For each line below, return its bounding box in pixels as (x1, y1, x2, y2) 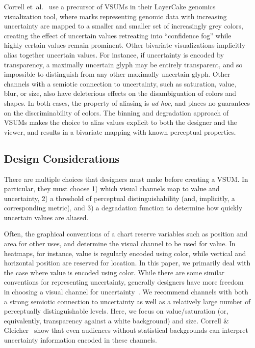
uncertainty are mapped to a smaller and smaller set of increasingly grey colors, (4, 21, 243, 31)
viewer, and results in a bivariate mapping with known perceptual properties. (4, 126, 236, 137)
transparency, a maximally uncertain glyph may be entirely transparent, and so (4, 59, 243, 69)
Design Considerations (4, 150, 120, 166)
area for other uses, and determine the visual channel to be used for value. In (4, 238, 236, 249)
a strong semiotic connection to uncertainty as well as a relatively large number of (4, 296, 251, 306)
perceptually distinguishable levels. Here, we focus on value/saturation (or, (4, 306, 229, 316)
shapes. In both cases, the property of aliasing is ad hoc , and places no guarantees (4, 97, 250, 108)
